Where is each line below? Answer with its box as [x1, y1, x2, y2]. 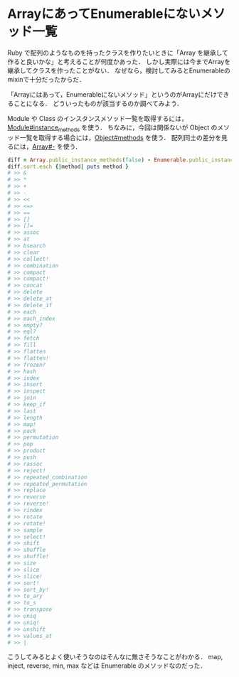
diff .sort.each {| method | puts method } [7, 163, 129, 170]
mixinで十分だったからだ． [7, 75, 85, 83]
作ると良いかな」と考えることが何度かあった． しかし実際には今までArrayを [7, 57, 231, 65]
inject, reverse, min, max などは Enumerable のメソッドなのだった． [7, 661, 207, 670]
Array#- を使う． [32, 142, 82, 151]
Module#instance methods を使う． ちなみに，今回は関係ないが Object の [7, 123, 218, 133]
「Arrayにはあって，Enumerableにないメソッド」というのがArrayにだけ [7, 90, 217, 99]
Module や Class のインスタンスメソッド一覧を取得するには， [7, 114, 188, 122]
